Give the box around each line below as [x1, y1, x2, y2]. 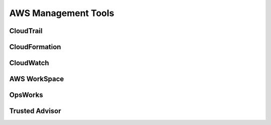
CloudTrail [9, 27, 43, 35]
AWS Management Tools [9, 8, 114, 19]
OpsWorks [9, 91, 43, 99]
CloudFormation [9, 43, 61, 51]
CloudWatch [9, 59, 50, 67]
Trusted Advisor [9, 107, 61, 115]
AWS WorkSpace [9, 75, 64, 83]
